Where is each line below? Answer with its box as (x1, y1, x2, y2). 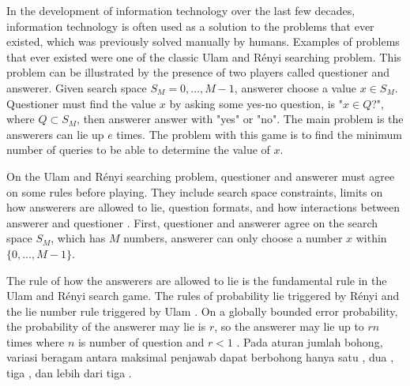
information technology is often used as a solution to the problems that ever (6, 17, 374, 34)
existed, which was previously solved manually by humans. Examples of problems (6, 33, 400, 50)
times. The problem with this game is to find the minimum (116, 126, 402, 142)
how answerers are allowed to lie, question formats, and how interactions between (6, 199, 400, 215)
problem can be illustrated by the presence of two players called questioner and (6, 64, 390, 81)
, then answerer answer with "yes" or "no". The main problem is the (77, 111, 404, 127)
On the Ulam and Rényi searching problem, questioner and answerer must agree (6, 167, 395, 184)
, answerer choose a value (234, 79, 357, 96)
